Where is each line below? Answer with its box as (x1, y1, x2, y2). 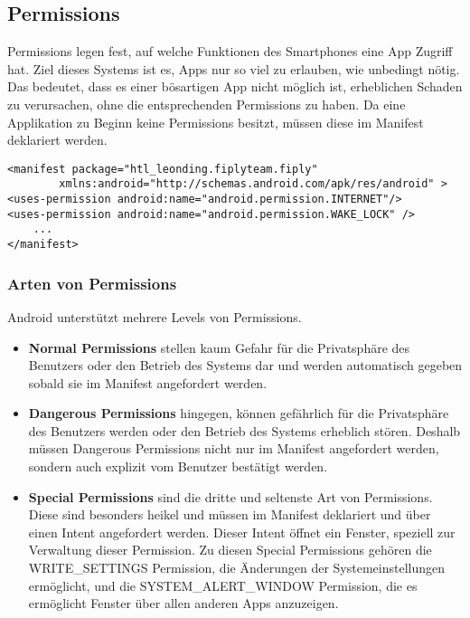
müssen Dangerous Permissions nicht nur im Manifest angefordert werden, (28, 439, 439, 458)
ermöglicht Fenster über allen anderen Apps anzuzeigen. (28, 594, 339, 613)
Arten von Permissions (7, 271, 177, 294)
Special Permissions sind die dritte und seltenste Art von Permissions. (28, 487, 433, 506)
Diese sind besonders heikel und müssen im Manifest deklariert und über (28, 505, 431, 524)
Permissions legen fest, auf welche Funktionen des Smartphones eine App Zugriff (7, 42, 453, 61)
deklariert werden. (7, 130, 108, 149)
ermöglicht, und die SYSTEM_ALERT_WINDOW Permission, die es (28, 575, 418, 594)
